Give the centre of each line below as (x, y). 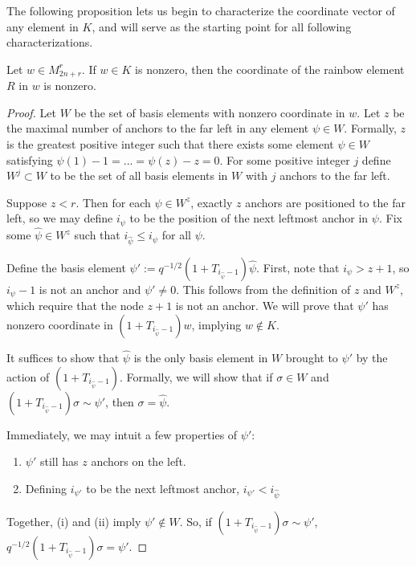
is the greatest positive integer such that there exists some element (170, 144)
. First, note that (298, 267)
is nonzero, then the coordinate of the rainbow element (270, 69)
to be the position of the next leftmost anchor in (249, 218)
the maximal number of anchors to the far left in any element (158, 128)
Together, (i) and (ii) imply (74, 521)
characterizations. (50, 42)
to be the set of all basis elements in (139, 175)
